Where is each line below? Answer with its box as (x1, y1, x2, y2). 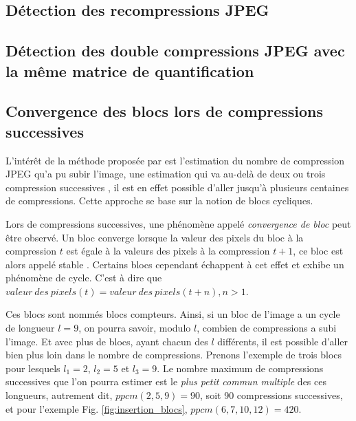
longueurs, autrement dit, (5, 388, 113, 402)
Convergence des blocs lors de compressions (5, 100, 323, 122)
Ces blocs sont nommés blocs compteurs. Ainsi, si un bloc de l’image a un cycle (5, 307, 340, 321)
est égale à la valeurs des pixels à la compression (66, 244, 270, 258)
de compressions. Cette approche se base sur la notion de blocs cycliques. (5, 193, 313, 208)
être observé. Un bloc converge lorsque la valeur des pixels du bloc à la (5, 230, 304, 244)
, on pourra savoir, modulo (78, 321, 191, 335)
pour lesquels (5, 360, 60, 375)
